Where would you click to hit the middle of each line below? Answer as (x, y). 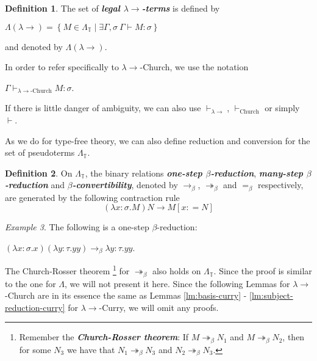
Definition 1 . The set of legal (63, 8)
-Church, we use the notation (194, 67)
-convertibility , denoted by (125, 185)
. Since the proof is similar (263, 271)
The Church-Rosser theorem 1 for (67, 270)
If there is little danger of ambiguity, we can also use (103, 108)
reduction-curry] (35, 307)
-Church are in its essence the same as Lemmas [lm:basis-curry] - (126, 295)
